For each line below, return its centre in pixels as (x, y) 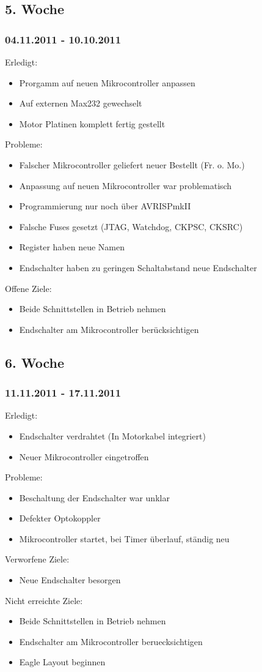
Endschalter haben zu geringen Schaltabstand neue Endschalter (138, 267)
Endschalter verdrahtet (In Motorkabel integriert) (112, 435)
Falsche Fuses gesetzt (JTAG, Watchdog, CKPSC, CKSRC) (131, 226)
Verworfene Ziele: (37, 559)
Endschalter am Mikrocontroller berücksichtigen (109, 329)
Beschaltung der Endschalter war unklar (94, 497)
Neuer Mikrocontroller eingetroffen (84, 456)
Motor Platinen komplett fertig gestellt (92, 123)
